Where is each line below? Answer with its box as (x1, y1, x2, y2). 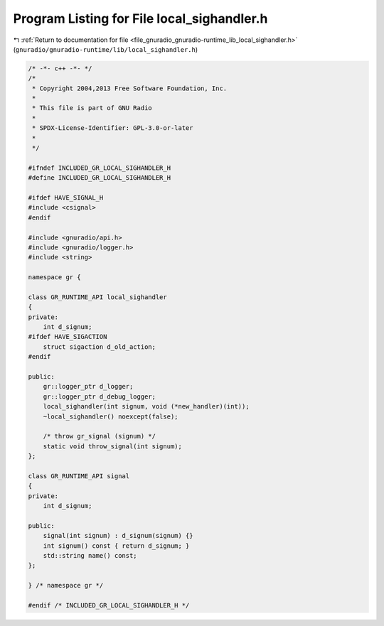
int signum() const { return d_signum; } (43, 541, 190, 550)
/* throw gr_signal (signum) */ (43, 432, 156, 441)
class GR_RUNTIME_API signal (28, 472, 130, 480)
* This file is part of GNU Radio (32, 104, 152, 112)
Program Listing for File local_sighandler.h (13, 11, 268, 26)
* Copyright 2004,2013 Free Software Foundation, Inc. (32, 84, 228, 92)
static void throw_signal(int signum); (43, 442, 183, 450)
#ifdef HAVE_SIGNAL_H (28, 194, 104, 202)
